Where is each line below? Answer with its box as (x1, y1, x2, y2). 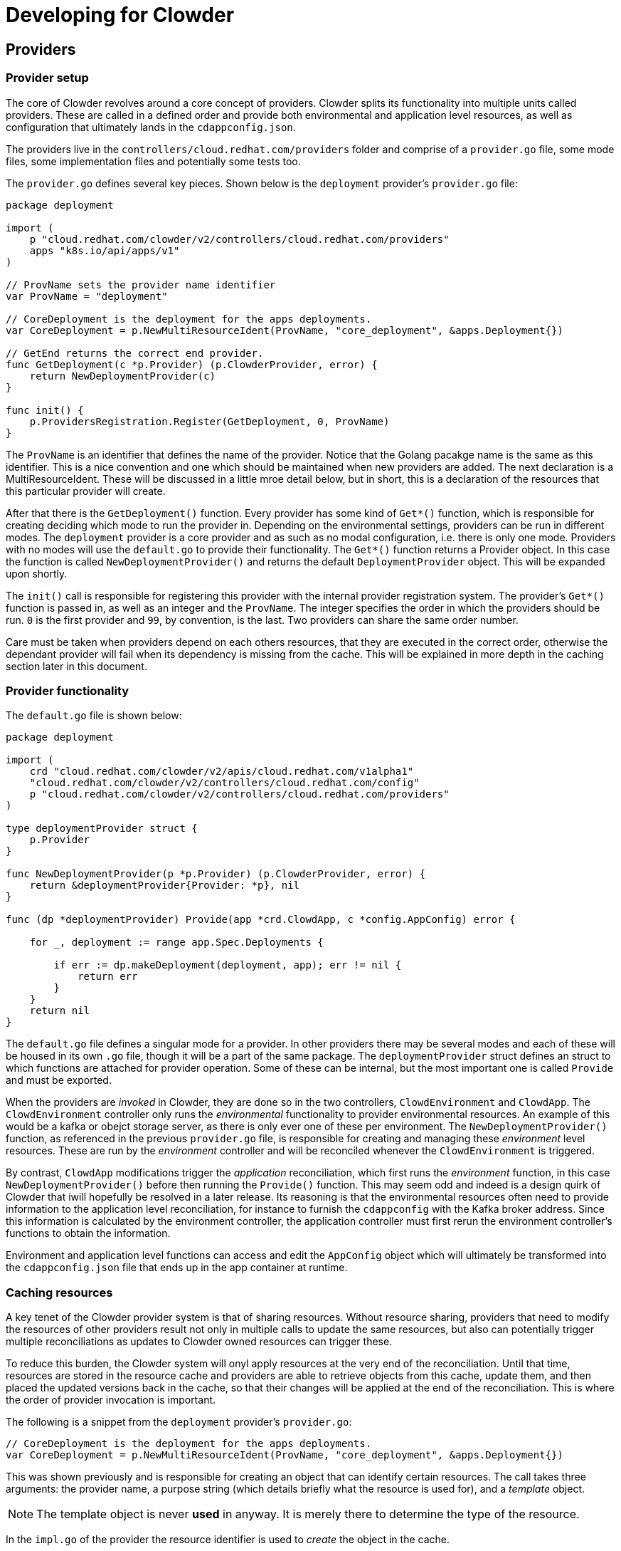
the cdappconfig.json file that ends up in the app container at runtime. (6, 1261, 348, 1274)
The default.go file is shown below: (6, 709, 182, 722)
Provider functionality (6, 683, 129, 698)
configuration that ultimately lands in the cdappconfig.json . (6, 120, 296, 133)
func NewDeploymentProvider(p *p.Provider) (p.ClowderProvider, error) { (6, 868, 426, 880)
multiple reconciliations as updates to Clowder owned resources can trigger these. (6, 1335, 393, 1348)
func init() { (6, 404, 84, 416)
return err (78, 971, 138, 983)
